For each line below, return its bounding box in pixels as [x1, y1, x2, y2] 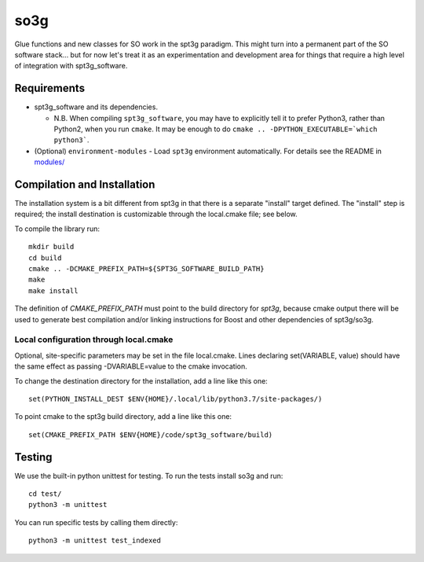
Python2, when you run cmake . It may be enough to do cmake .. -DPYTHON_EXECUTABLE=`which [53, 124, 378, 134]
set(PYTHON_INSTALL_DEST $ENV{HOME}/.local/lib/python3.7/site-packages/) [28, 394, 323, 403]
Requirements [14, 82, 86, 95]
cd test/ [28, 490, 62, 498]
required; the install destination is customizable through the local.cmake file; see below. [14, 209, 298, 219]
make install [28, 286, 79, 295]
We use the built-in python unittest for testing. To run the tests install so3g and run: [14, 471, 283, 480]
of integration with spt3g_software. [14, 61, 128, 71]
